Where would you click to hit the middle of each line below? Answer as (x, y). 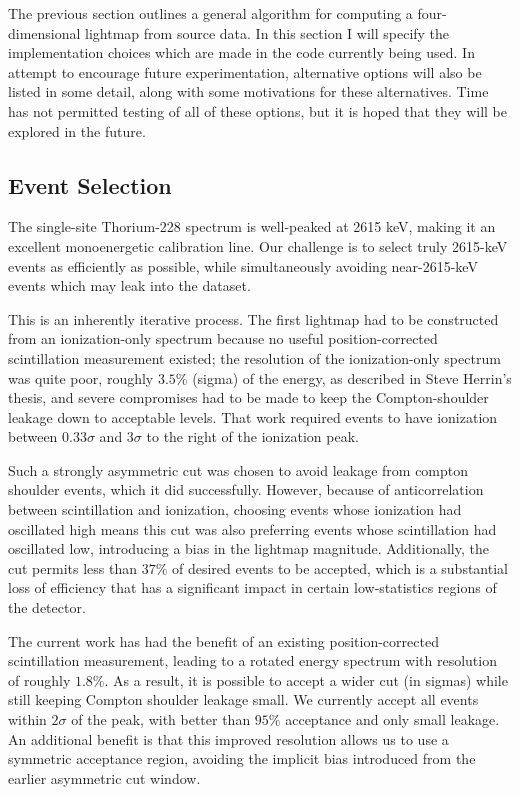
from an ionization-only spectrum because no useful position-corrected (223, 338)
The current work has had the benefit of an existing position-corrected (223, 640)
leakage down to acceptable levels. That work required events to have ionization (253, 416)
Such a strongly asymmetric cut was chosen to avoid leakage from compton (238, 469)
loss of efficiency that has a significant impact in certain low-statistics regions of (252, 587)
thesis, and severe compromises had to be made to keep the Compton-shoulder (248, 397)
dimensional (44, 32)
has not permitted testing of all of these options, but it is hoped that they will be (258, 110)
